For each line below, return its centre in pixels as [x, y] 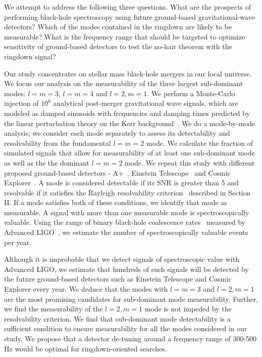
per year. [18, 242]
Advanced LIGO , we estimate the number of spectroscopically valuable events [126, 232]
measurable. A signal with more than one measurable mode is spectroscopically [127, 212]
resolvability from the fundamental [58, 143]
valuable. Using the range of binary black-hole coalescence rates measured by [125, 222]
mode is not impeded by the [188, 309]
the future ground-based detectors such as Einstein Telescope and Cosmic [118, 279]
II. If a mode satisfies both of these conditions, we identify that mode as [116, 202]
